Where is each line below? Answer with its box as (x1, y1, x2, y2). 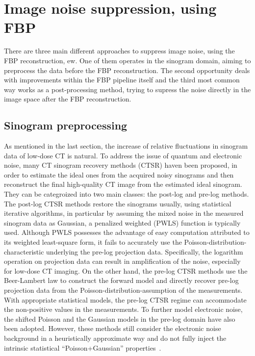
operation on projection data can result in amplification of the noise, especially (4, 256, 241, 266)
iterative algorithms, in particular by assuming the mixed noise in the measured (4, 208, 244, 218)
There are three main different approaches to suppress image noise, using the (4, 46, 235, 56)
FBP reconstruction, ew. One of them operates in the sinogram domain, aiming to (4, 55, 251, 65)
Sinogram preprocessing (4, 118, 127, 133)
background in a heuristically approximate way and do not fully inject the (4, 332, 227, 343)
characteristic (4, 246, 44, 256)
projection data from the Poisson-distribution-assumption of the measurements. (4, 284, 243, 295)
